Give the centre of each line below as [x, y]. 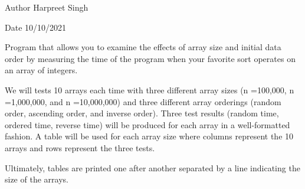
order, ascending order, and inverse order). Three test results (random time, [142, 113]
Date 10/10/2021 [36, 27]
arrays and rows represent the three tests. [80, 147]
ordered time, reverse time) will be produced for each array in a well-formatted [147, 124]
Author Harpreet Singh [47, 7]
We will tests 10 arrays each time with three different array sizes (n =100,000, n [150, 89]
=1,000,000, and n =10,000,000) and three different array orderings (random [143, 101]
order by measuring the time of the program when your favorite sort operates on [150, 58]
